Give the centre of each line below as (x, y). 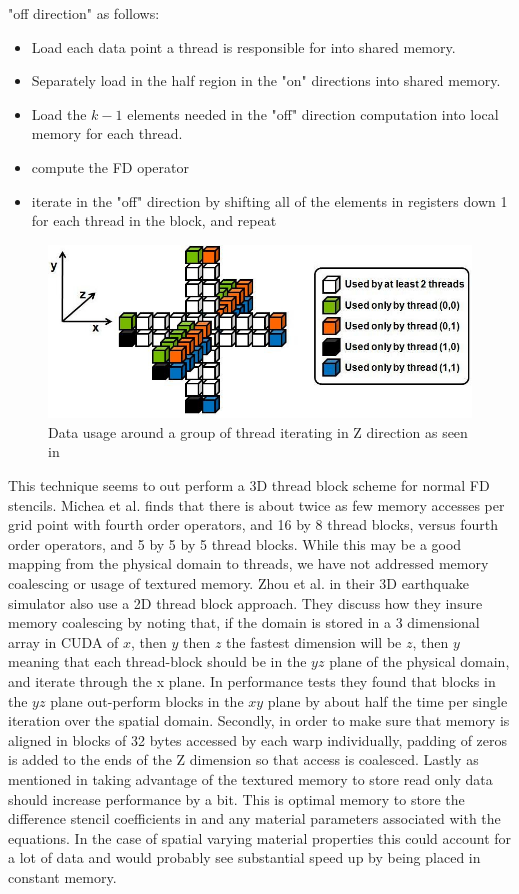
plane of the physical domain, (419, 661)
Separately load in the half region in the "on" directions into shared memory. (266, 80)
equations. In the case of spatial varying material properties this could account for (260, 837)
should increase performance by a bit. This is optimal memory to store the (236, 798)
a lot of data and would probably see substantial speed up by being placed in (244, 857)
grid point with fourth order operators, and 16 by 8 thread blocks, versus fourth (253, 524)
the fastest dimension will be (314, 641)
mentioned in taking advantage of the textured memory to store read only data (250, 778)
